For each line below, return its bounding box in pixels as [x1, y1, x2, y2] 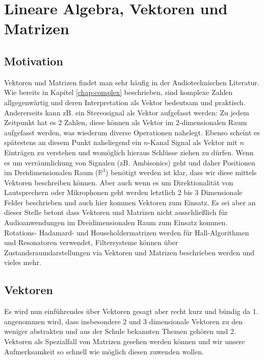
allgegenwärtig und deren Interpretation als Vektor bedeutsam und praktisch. [4, 97, 246, 107]
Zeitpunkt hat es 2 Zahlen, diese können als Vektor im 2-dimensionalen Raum [4, 117, 247, 128]
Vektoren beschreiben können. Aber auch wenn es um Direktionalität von [4, 177, 233, 187]
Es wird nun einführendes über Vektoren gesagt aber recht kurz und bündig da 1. [4, 306, 258, 317]
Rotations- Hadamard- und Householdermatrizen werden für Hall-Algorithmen [4, 227, 249, 237]
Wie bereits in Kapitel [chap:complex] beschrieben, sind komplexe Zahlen [4, 87, 233, 98]
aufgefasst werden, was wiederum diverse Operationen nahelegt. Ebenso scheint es [4, 127, 260, 137]
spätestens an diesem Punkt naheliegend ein [4, 137, 142, 148]
